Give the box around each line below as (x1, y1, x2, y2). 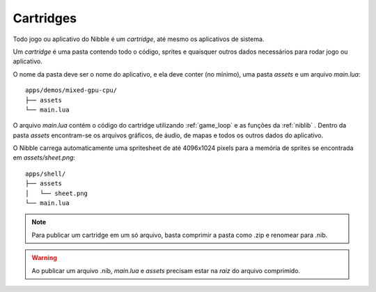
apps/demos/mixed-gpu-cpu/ (25, 86, 118, 94)
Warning (31, 254, 57, 262)
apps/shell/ (25, 169, 66, 178)
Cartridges (13, 10, 77, 26)
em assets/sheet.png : (13, 153, 76, 162)
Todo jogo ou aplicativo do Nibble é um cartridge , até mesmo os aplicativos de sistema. (13, 35, 265, 43)
